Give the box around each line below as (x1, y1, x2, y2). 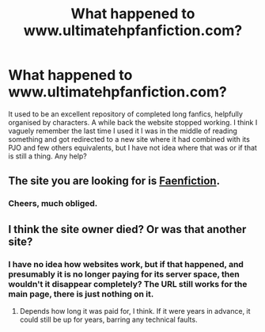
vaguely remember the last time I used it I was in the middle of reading (8, 126, 237, 135)
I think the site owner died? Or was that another (8, 223, 247, 236)
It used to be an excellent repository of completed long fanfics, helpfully (8, 109, 244, 119)
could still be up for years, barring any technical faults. (19, 315, 198, 324)
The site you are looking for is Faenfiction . (8, 174, 220, 188)
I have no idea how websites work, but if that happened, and (8, 258, 244, 269)
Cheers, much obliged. (8, 198, 98, 209)
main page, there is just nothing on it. (8, 288, 154, 300)
